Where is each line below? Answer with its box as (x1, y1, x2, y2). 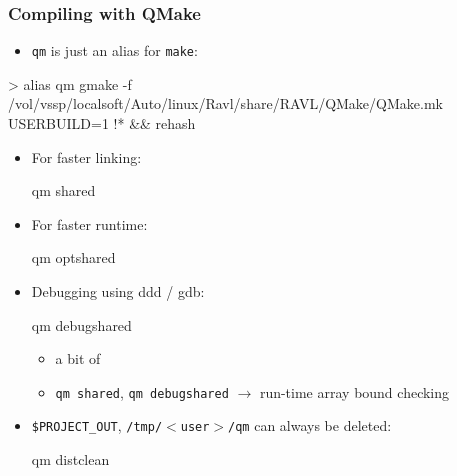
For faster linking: (31, 146, 142, 167)
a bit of (55, 348, 101, 369)
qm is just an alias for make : (31, 40, 198, 61)
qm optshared (31, 247, 116, 268)
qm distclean (31, 449, 110, 470)
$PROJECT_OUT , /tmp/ (31, 415, 163, 436)
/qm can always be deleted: (228, 415, 392, 436)
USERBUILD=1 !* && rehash (8, 113, 196, 134)
